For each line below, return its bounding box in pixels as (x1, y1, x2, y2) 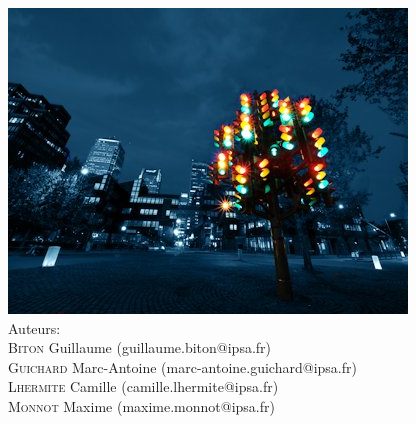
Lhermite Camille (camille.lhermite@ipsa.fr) (8, 376, 279, 397)
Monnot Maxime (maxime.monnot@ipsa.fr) (8, 395, 275, 416)
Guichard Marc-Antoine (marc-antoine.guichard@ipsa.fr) (8, 356, 357, 377)
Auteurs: (8, 317, 61, 338)
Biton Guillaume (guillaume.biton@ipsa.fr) (8, 337, 272, 358)
